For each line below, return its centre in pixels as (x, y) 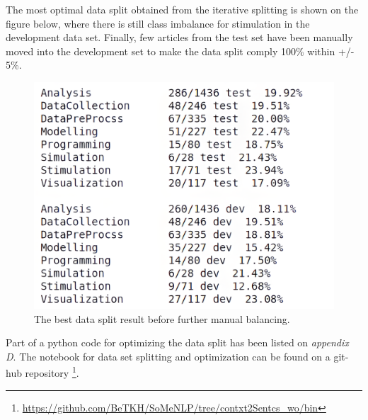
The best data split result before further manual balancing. (162, 318)
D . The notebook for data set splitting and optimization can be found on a (168, 356)
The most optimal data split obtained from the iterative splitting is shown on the (182, 9)
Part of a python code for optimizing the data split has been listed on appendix (177, 342)
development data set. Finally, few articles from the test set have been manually (179, 37)
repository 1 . (52, 372)
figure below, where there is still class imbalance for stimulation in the (158, 23)
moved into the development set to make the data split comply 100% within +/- (180, 51)
